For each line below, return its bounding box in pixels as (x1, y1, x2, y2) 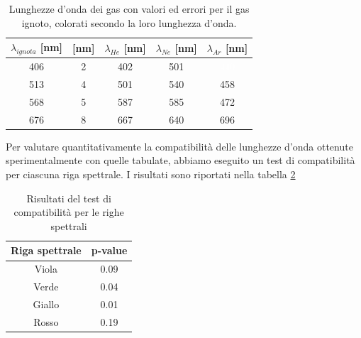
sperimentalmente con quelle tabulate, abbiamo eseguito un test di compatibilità (6, 153, 355, 168)
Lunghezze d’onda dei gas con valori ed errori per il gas (9, 1, 250, 16)
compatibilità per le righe (13, 205, 124, 219)
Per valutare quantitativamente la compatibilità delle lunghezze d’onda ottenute (6, 138, 353, 153)
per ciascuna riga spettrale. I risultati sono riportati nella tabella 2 (6, 167, 296, 182)
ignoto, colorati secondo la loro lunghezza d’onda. (21, 15, 237, 30)
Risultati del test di (26, 190, 111, 205)
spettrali (50, 218, 87, 233)
